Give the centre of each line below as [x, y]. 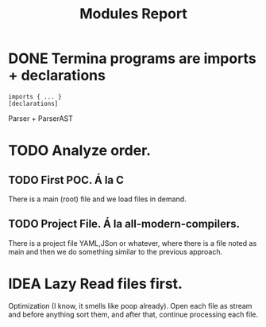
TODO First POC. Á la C [66, 180]
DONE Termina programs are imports [132, 58]
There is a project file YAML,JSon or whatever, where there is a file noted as [133, 243]
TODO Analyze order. [80, 151]
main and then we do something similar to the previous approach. [116, 251]
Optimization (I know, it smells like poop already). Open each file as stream [130, 306]
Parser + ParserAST [40, 118]
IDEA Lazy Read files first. [95, 284]
